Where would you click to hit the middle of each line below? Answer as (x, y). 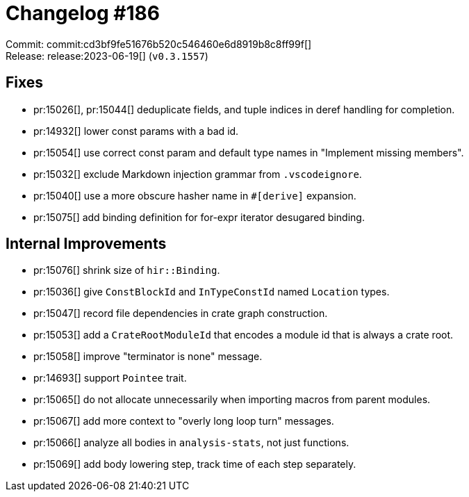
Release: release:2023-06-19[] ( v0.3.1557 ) (107, 56)
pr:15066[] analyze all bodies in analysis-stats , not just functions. (191, 443)
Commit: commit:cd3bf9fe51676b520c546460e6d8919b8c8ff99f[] (159, 44)
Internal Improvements (86, 244)
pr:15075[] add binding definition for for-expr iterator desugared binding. (199, 217)
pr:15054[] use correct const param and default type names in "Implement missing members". (249, 152)
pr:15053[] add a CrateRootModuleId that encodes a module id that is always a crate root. (244, 335)
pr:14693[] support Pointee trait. (110, 378)
